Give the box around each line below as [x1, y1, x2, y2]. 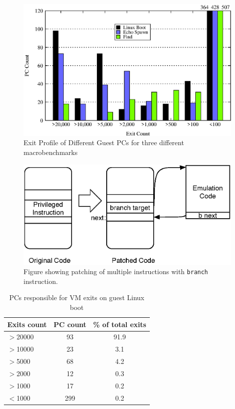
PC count [53, 319, 87, 329]
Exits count [7, 319, 47, 329]
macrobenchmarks [23, 147, 78, 157]
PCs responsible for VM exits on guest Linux [9, 292, 144, 303]
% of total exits [93, 319, 146, 329]
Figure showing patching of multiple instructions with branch [23, 266, 208, 277]
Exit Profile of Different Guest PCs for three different [23, 137, 184, 148]
